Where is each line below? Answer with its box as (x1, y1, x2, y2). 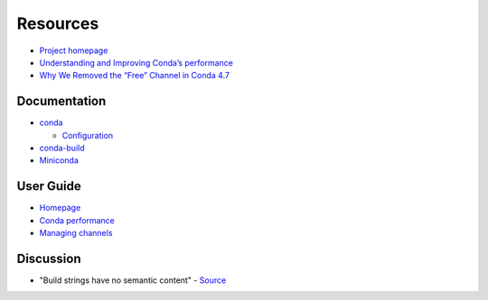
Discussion (16, 250, 81, 266)
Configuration (61, 130, 114, 141)
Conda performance (39, 214, 115, 225)
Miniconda (39, 155, 79, 166)
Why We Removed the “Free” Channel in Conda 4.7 (39, 70, 230, 81)
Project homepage (39, 45, 108, 56)
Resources (16, 14, 99, 33)
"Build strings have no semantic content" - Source (39, 275, 227, 286)
